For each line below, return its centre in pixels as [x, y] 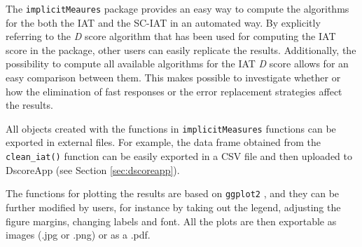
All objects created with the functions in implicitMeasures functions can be [171, 128]
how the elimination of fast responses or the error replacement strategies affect [174, 91]
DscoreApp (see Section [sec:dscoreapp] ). [93, 169]
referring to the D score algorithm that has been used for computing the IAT [171, 36]
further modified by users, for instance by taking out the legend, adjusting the [173, 207]
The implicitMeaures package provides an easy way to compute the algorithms [177, 8]
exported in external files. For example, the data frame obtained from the [163, 142]
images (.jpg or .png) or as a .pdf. [78, 235]
